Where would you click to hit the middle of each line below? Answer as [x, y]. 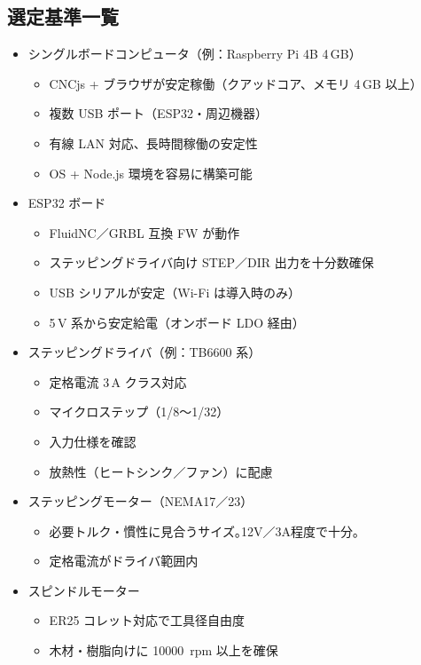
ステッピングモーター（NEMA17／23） [140, 501]
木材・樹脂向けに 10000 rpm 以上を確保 [164, 650]
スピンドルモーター [84, 590]
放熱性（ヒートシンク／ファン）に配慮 [161, 471]
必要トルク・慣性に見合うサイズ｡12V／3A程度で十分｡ [204, 530]
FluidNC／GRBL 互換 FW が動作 [144, 232]
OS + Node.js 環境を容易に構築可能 [151, 173]
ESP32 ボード [67, 203]
